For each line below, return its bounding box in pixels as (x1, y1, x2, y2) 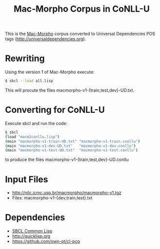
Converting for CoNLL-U (5, 105, 105, 115)
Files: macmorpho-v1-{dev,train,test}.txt (12, 195, 93, 201)
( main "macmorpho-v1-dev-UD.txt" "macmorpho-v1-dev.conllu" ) (5, 143, 136, 148)
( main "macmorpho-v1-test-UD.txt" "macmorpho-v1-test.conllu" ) (5, 148, 138, 153)
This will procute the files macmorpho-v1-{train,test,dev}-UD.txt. (5, 88, 135, 93)
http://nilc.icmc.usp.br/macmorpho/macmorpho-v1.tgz (12, 190, 122, 196)
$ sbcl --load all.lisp (5, 79, 53, 84)
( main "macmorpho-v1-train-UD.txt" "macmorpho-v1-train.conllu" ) (5, 139, 140, 144)
